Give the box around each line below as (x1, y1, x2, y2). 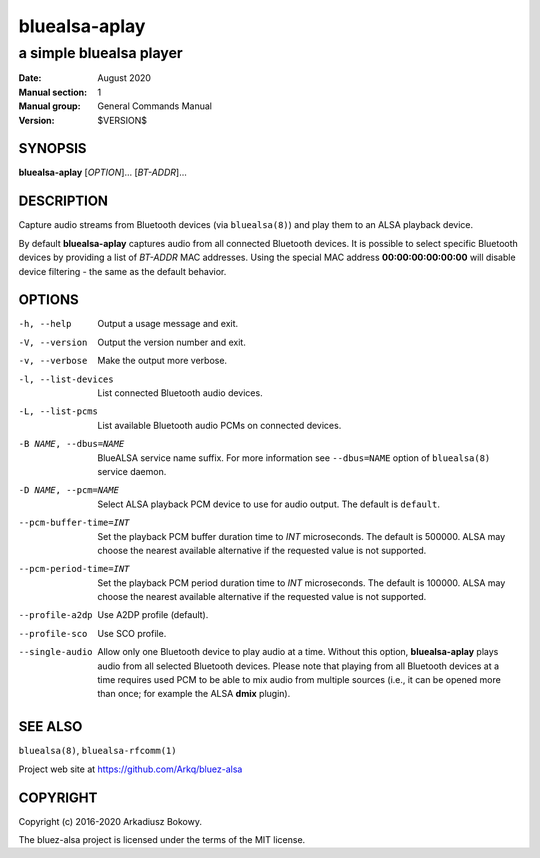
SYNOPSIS (18, 140, 87, 157)
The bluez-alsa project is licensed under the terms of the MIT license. (18, 834, 306, 846)
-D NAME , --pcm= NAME (18, 485, 120, 496)
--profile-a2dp (18, 610, 94, 621)
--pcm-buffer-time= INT (18, 517, 130, 529)
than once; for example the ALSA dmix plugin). (97, 688, 291, 700)
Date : (18, 72, 42, 84)
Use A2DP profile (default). (97, 609, 209, 621)
